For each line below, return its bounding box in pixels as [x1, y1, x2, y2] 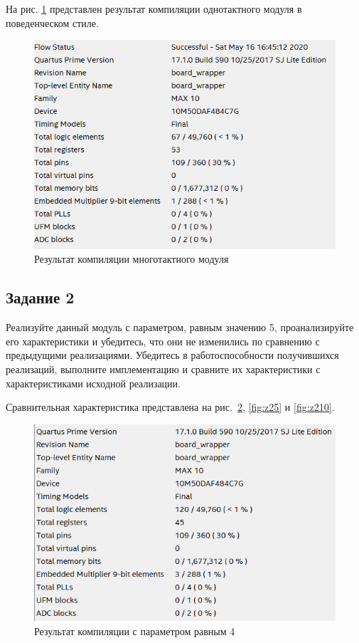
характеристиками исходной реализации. [6, 375, 181, 390]
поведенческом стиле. [6, 15, 99, 30]
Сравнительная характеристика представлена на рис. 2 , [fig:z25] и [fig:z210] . [6, 399, 335, 414]
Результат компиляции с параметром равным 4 [34, 623, 235, 638]
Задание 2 [6, 286, 75, 308]
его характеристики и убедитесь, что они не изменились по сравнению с [6, 333, 320, 348]
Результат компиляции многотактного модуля [34, 251, 229, 266]
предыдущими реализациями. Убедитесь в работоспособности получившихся [6, 347, 339, 362]
